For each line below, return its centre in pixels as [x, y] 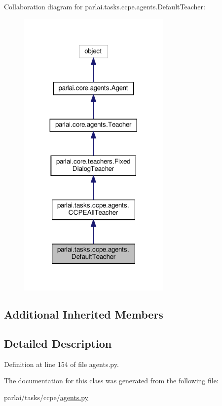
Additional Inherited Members [84, 314]
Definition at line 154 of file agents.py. [61, 364]
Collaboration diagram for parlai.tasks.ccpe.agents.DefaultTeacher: [105, 6]
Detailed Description [58, 343]
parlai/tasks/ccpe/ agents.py [46, 397]
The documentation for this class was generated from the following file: [111, 381]
